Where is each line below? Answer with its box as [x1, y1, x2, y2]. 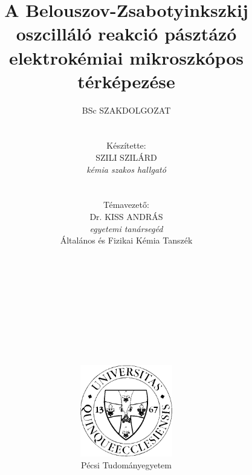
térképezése [77, 68, 175, 93]
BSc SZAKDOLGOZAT [82, 103, 171, 116]
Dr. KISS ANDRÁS [89, 210, 163, 223]
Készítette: [106, 139, 146, 152]
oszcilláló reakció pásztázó [16, 21, 237, 46]
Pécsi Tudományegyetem [81, 458, 172, 471]
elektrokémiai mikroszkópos [8, 45, 244, 69]
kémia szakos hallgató [86, 163, 166, 175]
